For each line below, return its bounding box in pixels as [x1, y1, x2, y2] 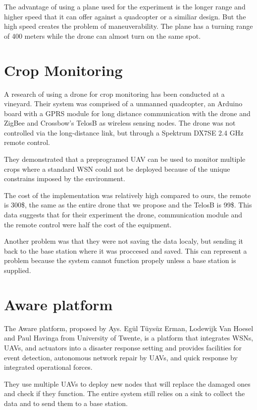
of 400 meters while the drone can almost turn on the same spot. [4, 30, 201, 41]
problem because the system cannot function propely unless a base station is [4, 255, 236, 266]
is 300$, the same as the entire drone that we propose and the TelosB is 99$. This [4, 200, 252, 210]
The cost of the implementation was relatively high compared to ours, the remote [4, 190, 251, 200]
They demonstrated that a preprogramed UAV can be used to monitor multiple [4, 154, 246, 164]
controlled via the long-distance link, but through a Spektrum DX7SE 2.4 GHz [4, 127, 244, 137]
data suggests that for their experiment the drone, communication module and [4, 209, 243, 220]
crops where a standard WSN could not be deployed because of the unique [4, 163, 230, 174]
